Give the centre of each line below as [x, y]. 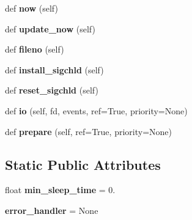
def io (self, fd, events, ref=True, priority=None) [96, 110]
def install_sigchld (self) [54, 69]
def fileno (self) [35, 49]
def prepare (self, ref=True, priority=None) [88, 131]
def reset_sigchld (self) [52, 90]
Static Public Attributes [83, 164]
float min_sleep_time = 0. [60, 190]
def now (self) [31, 8]
